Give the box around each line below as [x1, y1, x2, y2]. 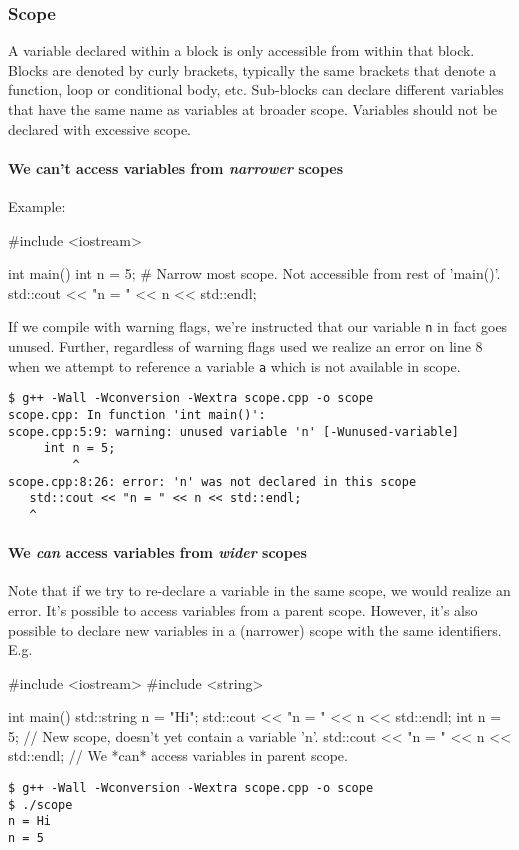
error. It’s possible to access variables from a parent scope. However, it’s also [8, 599, 478, 620]
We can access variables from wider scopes [8, 542, 307, 563]
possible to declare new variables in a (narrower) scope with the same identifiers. [8, 619, 502, 640]
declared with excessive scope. [8, 118, 192, 139]
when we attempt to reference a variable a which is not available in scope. [8, 355, 461, 376]
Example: [8, 195, 66, 216]
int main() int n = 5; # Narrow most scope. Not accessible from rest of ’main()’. [8, 263, 501, 284]
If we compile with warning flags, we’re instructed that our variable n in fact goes [8, 316, 508, 337]
